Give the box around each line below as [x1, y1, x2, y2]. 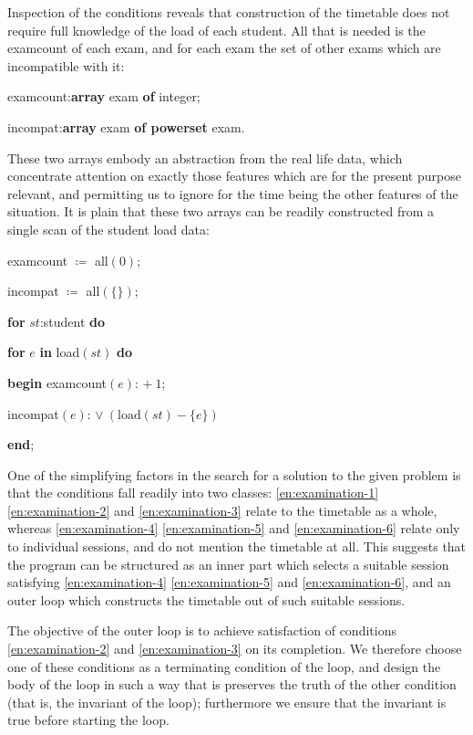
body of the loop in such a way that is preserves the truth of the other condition [7, 675, 457, 694]
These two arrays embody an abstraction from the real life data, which [7, 148, 403, 167]
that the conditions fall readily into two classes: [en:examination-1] [7, 483, 379, 502]
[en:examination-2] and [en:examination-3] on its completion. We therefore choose [7, 639, 462, 658]
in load [39, 342, 80, 362]
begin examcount [7, 373, 108, 392]
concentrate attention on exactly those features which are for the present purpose [7, 166, 461, 185]
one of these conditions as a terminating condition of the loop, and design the [7, 656, 441, 676]
